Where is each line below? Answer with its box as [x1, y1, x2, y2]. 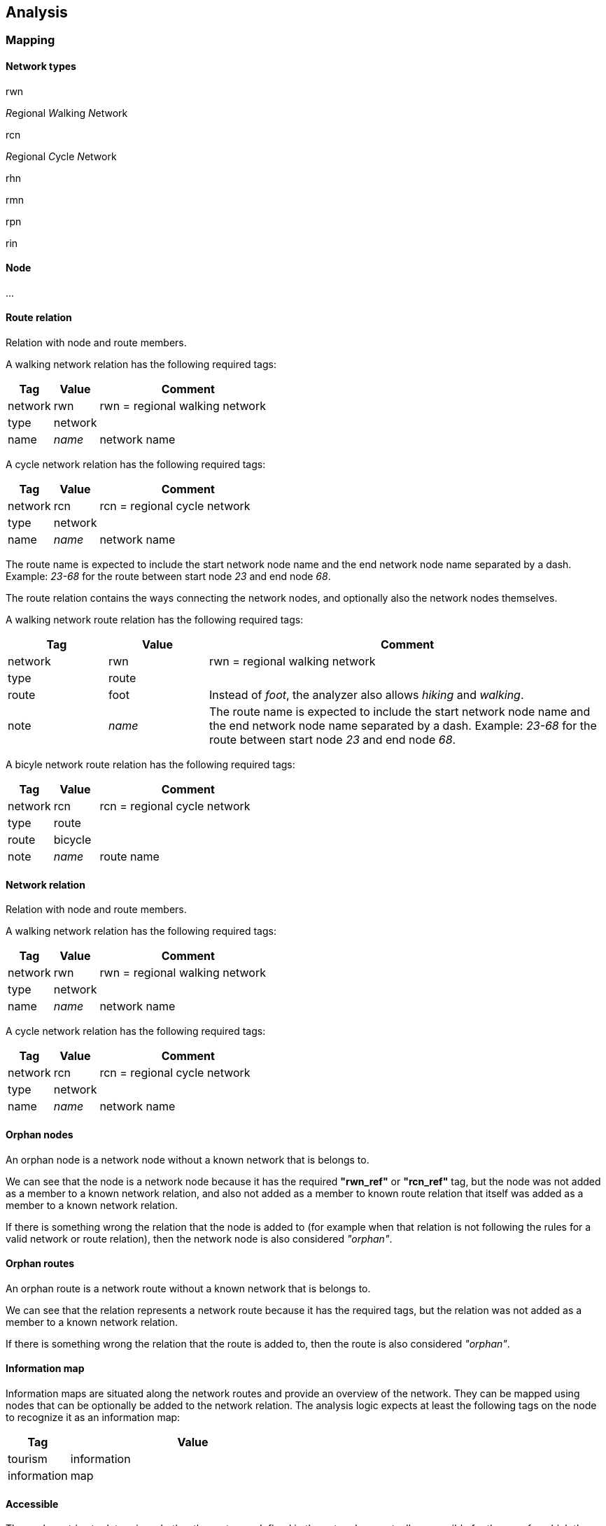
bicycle [53, 833, 92, 847]
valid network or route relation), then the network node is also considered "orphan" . [6, 1232, 393, 1245]
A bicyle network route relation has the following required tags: [6, 758, 295, 771]
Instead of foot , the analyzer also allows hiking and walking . [209, 688, 524, 702]
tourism [8, 1451, 48, 1466]
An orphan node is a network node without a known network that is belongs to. [6, 1153, 369, 1166]
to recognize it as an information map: [6, 1411, 181, 1423]
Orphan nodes [6, 1128, 73, 1140]
